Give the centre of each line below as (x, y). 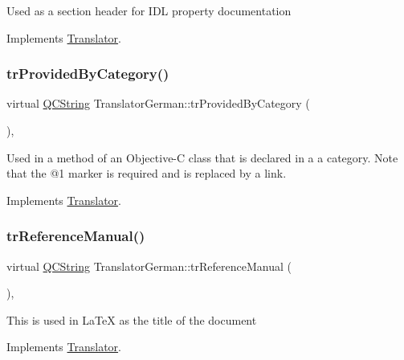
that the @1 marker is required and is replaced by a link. (147, 173)
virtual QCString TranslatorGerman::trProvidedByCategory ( (158, 103)
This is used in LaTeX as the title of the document (132, 319)
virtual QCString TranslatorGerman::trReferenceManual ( (149, 266)
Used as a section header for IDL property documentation (149, 10)
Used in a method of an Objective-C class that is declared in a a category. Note (202, 157)
